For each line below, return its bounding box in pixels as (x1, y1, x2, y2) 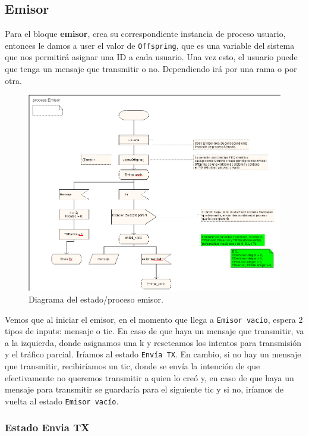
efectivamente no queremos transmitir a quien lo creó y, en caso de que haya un (5, 371, 294, 384)
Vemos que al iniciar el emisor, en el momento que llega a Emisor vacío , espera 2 (5, 313, 303, 325)
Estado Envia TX (5, 420, 90, 435)
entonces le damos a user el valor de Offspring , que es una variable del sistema (5, 39, 295, 51)
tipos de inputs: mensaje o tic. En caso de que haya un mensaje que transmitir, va (5, 325, 304, 337)
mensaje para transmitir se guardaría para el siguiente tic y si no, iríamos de (5, 383, 283, 395)
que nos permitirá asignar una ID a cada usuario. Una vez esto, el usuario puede (5, 51, 298, 63)
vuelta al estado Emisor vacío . (5, 394, 119, 407)
